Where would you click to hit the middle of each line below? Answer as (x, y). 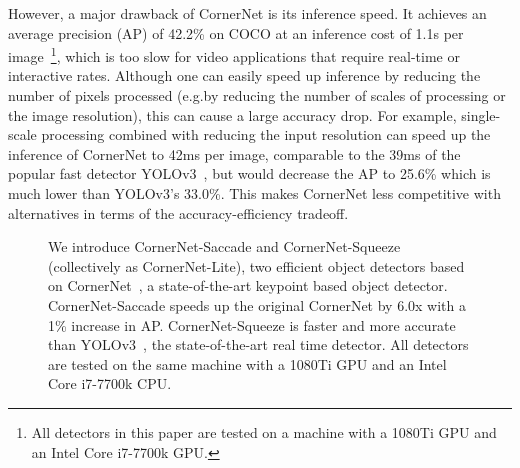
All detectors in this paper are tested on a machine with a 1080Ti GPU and (264, 431)
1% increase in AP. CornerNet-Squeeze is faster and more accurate (252, 324)
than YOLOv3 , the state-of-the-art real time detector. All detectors (258, 344)
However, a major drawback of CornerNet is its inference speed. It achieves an (247, 13)
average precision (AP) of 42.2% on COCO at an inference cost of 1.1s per (236, 32)
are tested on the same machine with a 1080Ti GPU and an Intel (247, 363)
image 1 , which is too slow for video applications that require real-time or (234, 54)
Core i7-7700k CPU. (110, 383)
